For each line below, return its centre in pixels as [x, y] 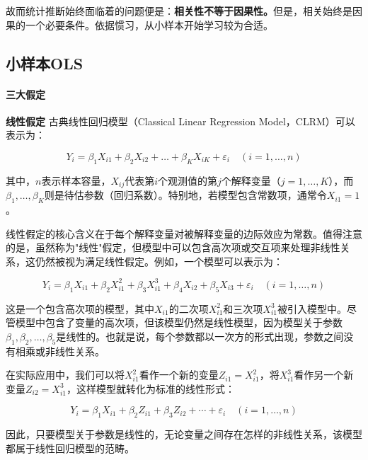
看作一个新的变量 [179, 375]
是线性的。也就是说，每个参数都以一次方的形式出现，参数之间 [200, 336]
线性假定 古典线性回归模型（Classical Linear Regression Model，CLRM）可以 [180, 121]
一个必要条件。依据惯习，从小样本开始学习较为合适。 [149, 24]
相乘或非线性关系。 [60, 351]
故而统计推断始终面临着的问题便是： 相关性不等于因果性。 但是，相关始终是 [179, 11]
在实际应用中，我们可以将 [65, 375]
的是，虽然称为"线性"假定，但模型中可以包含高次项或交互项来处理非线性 [173, 247]
